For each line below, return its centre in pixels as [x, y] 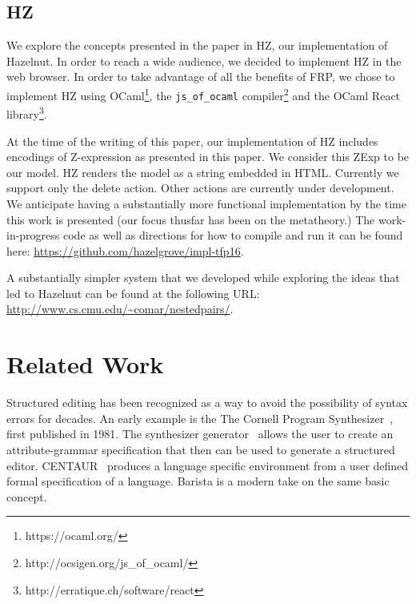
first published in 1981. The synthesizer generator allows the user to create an [200, 434]
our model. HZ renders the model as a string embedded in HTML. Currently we [203, 172]
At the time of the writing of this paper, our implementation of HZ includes [192, 141]
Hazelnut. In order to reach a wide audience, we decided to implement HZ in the [204, 60]
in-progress [33, 235]
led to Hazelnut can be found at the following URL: [133, 293]
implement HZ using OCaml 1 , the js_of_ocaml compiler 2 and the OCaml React [204, 94]
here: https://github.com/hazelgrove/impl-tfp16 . [125, 250]
